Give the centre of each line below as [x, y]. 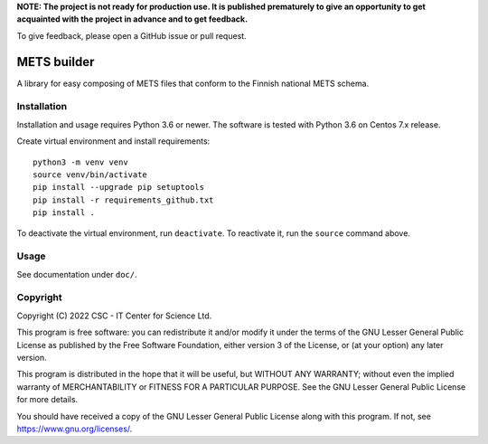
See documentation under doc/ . [77, 274]
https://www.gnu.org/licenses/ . [75, 429]
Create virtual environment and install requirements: [113, 141]
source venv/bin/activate [90, 175]
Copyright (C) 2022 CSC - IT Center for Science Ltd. [114, 316]
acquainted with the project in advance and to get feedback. [132, 19]
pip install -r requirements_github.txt [123, 200]
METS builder [56, 62]
